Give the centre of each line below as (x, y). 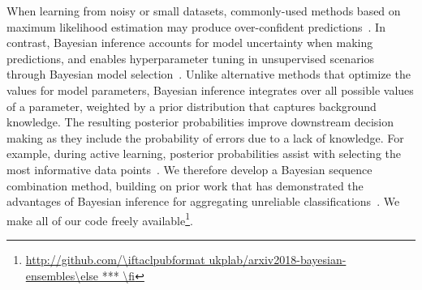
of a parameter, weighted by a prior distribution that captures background (192, 106)
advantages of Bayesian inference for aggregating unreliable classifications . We (203, 201)
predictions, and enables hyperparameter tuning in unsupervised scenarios (191, 58)
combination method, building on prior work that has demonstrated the (185, 185)
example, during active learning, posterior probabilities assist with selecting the (204, 154)
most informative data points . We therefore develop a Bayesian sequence (189, 169)
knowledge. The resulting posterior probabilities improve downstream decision (200, 122)
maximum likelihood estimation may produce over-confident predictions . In (196, 26)
